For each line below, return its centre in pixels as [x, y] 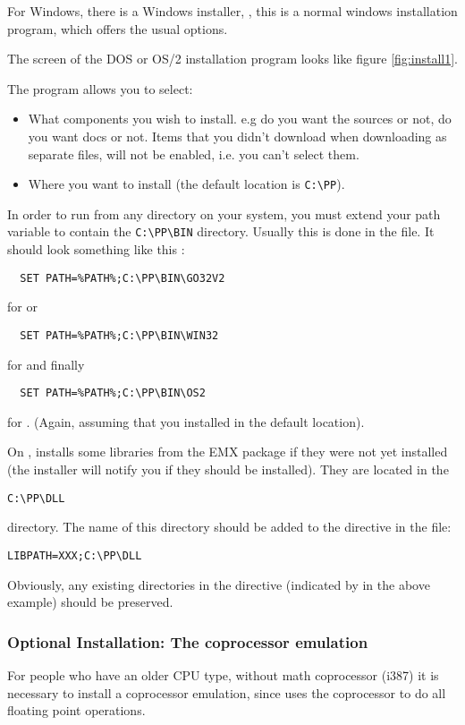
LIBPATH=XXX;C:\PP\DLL [75, 555]
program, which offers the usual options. [118, 28]
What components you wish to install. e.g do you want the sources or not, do [240, 119]
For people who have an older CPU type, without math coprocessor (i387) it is [223, 674]
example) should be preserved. [90, 602]
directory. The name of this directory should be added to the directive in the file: [229, 527]
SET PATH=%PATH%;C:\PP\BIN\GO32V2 [123, 278]
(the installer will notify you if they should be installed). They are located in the [228, 469]
